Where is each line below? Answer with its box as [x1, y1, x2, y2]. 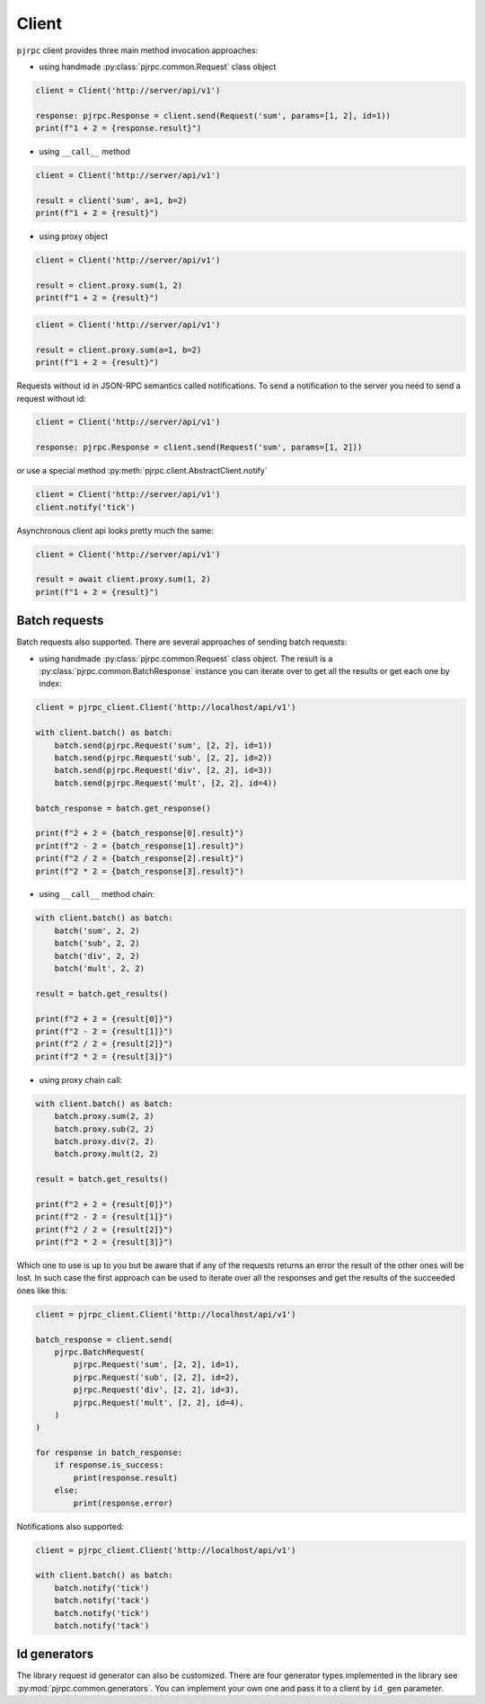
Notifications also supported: [16, 1521, 125, 1531]
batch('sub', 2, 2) [54, 938, 141, 948]
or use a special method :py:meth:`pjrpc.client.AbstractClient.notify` [16, 466, 269, 476]
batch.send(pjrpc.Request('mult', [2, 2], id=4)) [54, 777, 278, 788]
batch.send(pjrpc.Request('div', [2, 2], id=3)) [54, 765, 273, 776]
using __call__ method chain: [39, 889, 155, 900]
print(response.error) [73, 1497, 174, 1508]
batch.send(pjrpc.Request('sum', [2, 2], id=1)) [54, 740, 273, 750]
